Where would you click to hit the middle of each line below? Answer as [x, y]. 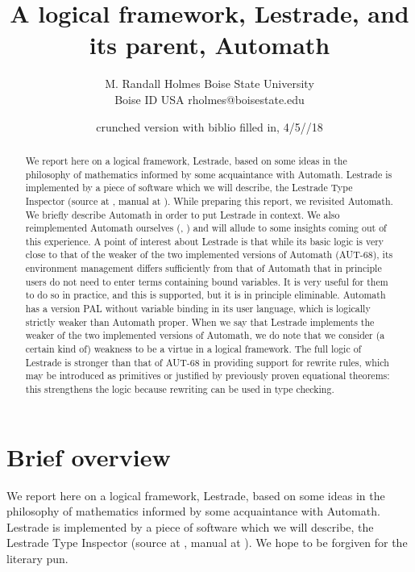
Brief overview [89, 456]
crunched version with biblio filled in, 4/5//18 [210, 126]
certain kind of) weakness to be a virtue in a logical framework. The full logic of [193, 349]
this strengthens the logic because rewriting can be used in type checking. [180, 389]
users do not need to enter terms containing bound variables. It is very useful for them [207, 281]
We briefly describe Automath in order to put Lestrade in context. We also [183, 214]
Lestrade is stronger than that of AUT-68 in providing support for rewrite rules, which [207, 362]
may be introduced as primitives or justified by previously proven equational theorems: [207, 376]
